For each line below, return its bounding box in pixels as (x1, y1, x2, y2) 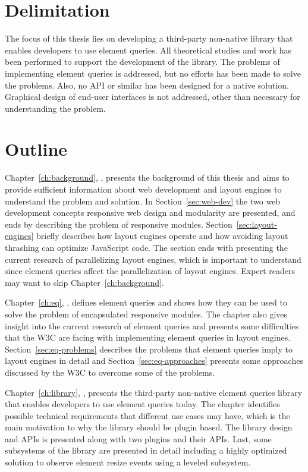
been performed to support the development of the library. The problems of (5, 55, 280, 68)
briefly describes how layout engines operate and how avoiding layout (36, 229, 288, 242)
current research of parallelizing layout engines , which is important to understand (5, 253, 301, 265)
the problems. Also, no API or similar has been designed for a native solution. (5, 78, 290, 91)
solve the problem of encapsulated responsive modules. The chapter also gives (5, 307, 288, 320)
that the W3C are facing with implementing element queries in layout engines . (5, 331, 291, 344)
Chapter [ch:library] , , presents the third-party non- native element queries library (5, 386, 303, 398)
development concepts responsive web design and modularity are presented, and (5, 206, 296, 219)
